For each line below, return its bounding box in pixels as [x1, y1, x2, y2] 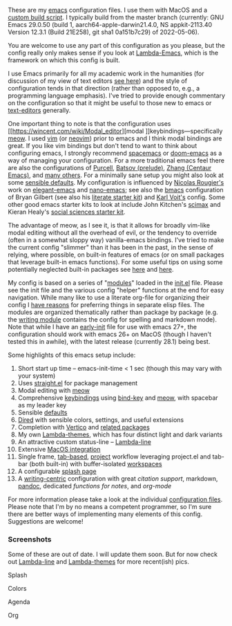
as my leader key [17, 401, 67, 409]
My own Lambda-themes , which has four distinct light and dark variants [17, 430, 223, 439]
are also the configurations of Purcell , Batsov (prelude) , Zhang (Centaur [8, 164, 212, 172]
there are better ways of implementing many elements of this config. [8, 510, 203, 518]
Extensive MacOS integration [17, 445, 101, 453]
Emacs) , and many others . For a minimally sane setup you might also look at [8, 171, 224, 179]
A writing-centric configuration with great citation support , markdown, [17, 475, 218, 483]
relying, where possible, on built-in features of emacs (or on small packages [8, 250, 224, 259]
